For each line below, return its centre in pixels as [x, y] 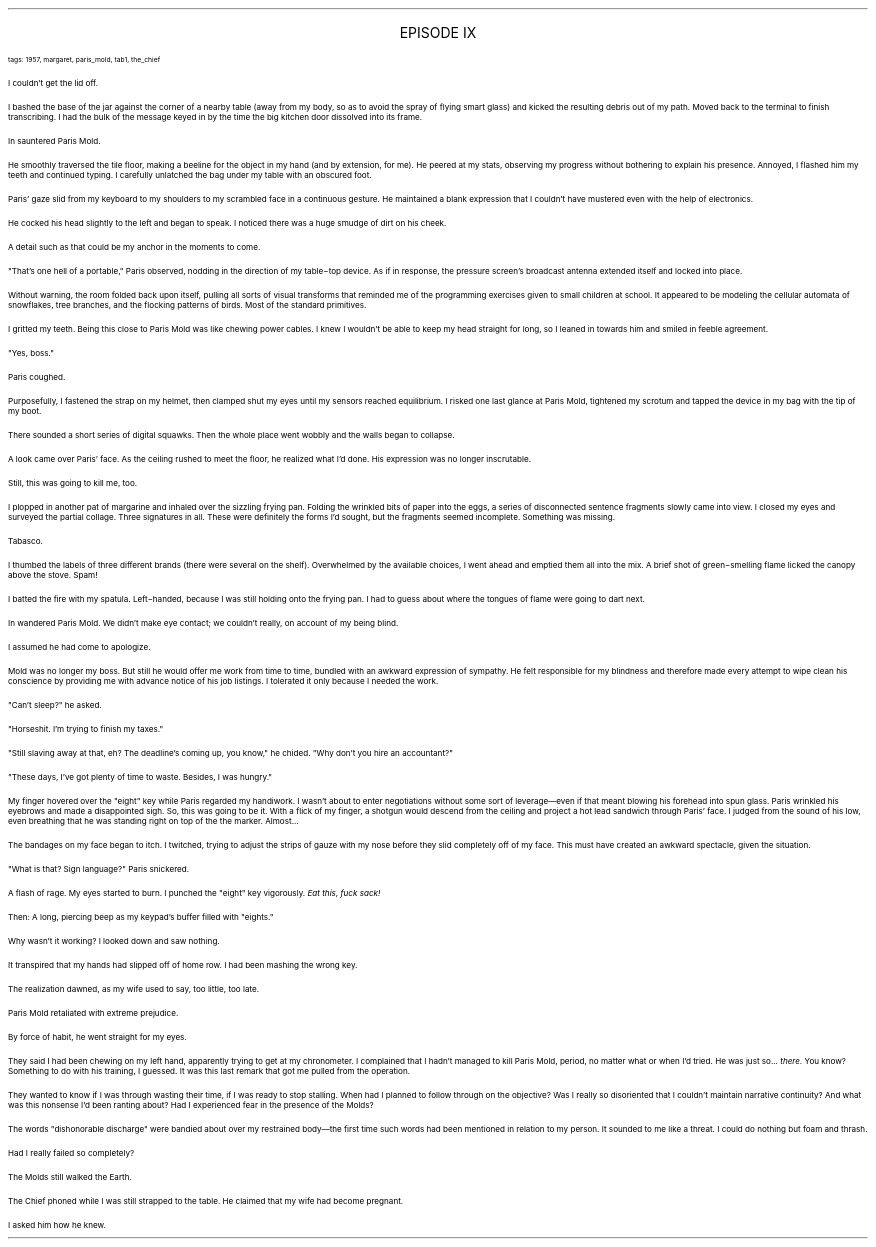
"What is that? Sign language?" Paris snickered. [99, 869]
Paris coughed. [37, 377]
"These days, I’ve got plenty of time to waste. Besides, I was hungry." [140, 777]
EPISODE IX [438, 32]
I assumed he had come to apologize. [79, 647]
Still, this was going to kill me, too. [73, 483]
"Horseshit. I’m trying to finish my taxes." [86, 729]
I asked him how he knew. [57, 1225]
